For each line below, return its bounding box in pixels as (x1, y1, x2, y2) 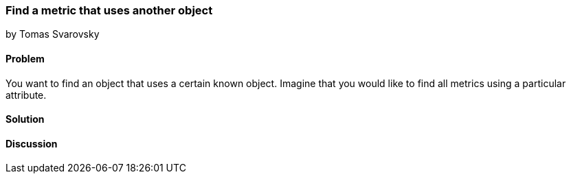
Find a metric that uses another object (5, 3, 213, 17)
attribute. (5, 88, 47, 101)
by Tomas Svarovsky (5, 28, 100, 40)
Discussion (5, 137, 58, 150)
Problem (5, 52, 45, 64)
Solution (5, 113, 45, 126)
